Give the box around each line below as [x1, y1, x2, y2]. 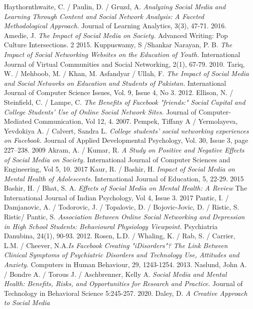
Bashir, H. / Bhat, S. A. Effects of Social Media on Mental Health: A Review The [4, 183, 247, 193]
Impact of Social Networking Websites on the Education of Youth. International [4, 49, 240, 59]
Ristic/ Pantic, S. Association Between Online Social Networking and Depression [4, 212, 245, 222]
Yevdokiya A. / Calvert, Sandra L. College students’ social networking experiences [4, 125, 249, 135]
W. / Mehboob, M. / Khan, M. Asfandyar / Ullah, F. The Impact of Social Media [4, 68, 249, 78]
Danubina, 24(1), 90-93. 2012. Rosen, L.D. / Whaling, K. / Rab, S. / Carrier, [4, 231, 235, 241]
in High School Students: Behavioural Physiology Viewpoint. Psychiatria [4, 221, 218, 231]
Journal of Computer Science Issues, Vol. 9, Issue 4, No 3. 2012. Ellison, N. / [4, 87, 234, 97]
